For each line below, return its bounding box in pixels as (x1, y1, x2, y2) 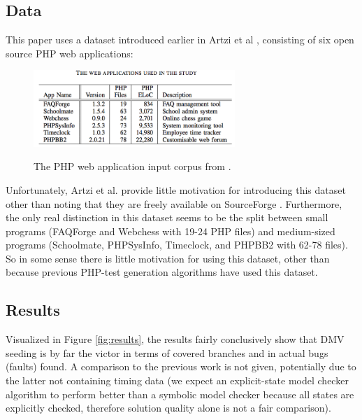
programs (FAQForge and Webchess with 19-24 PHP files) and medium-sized (6, 223, 335, 238)
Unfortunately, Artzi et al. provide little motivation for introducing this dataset (6, 182, 346, 197)
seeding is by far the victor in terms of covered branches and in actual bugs (6, 345, 328, 360)
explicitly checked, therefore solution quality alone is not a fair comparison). (6, 400, 331, 415)
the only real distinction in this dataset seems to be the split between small (6, 210, 328, 225)
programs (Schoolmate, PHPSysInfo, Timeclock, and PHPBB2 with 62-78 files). (6, 237, 348, 252)
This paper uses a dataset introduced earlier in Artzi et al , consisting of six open (6, 32, 354, 47)
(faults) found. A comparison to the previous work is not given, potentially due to (6, 359, 356, 374)
